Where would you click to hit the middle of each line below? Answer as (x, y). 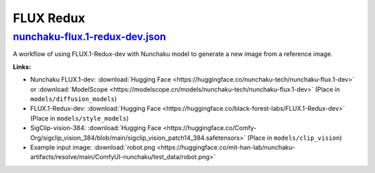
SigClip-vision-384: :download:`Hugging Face (96, 128)
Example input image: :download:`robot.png (93, 147)
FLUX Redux (49, 18)
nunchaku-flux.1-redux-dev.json (90, 37)
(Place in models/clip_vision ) (294, 138)
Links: (22, 66)
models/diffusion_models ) (74, 99)
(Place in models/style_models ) (80, 118)
